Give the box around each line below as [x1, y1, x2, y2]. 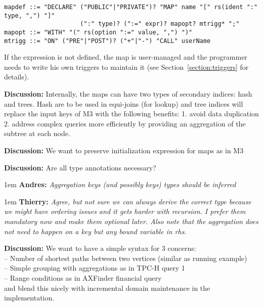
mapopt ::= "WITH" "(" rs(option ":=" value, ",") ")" [4, 28, 193, 36]
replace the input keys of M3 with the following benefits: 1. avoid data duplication [4, 108, 259, 119]
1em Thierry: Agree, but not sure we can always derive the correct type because [4, 196, 251, 206]
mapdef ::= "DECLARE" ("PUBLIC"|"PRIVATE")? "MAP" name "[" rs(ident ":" [4, 4, 258, 11]
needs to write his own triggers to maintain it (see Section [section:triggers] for [4, 61, 249, 72]
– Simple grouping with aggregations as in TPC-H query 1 [4, 263, 185, 273]
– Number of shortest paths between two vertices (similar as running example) [4, 252, 247, 263]
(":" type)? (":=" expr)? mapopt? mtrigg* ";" [80, 20, 240, 28]
